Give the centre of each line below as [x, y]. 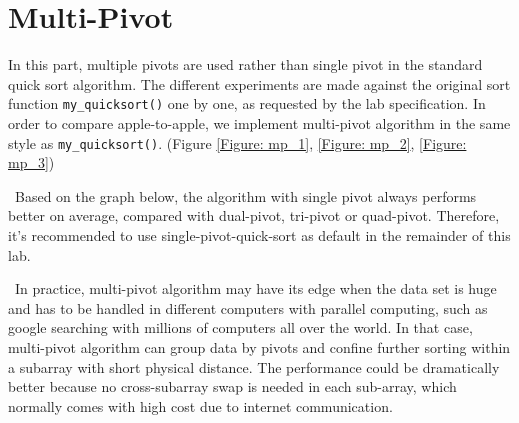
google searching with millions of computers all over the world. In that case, [240, 327]
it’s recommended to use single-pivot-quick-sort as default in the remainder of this [259, 235]
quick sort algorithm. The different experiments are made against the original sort [259, 83]
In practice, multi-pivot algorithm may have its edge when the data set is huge [255, 288]
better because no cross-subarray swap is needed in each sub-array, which [232, 386]
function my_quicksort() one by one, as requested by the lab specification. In [247, 103]
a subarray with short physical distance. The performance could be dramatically [254, 366]
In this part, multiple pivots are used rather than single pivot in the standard [245, 64]
